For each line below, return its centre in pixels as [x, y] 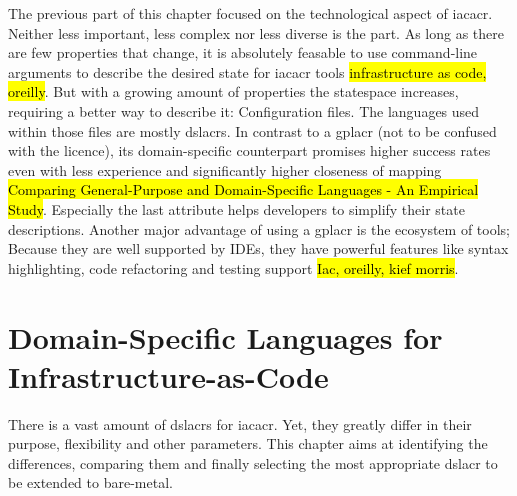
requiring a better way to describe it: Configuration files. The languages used [244, 110]
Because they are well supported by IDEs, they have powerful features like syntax [258, 248]
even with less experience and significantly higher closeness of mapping [225, 169]
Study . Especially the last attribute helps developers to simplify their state [236, 208]
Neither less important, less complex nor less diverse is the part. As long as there [256, 32]
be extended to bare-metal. [90, 482]
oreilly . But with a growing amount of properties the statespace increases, [233, 91]
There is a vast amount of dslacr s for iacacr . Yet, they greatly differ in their [240, 423]
